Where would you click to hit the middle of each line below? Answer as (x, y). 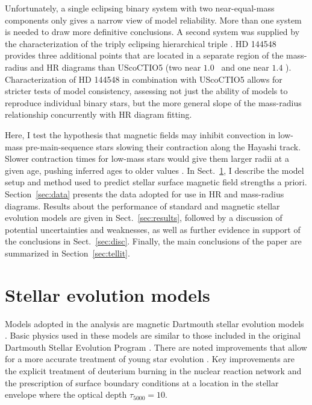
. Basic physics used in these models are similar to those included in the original (153, 335)
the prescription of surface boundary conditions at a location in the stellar (142, 382)
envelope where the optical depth (66, 394)
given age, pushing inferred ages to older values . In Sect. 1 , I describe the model (154, 170)
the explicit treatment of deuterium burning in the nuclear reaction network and (153, 370)
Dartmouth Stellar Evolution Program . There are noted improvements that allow (156, 347)
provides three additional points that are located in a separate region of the (144, 55)
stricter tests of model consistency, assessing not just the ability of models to (146, 91)
